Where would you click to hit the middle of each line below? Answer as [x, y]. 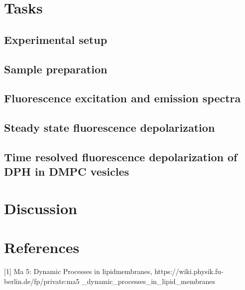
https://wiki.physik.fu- [189, 271]
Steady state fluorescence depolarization [110, 128]
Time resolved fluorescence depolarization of [121, 156]
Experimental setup [56, 39]
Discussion [41, 208]
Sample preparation [56, 69]
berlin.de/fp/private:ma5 [42, 281]
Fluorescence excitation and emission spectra [122, 98]
